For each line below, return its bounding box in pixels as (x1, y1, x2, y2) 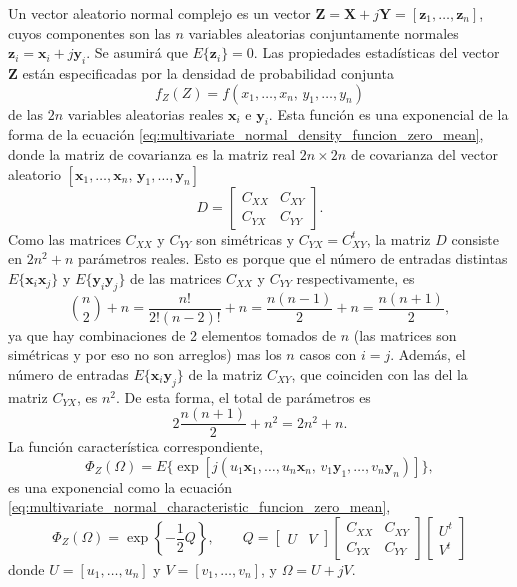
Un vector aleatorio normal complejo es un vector (8, 3, 311, 23)
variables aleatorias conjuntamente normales (188, 22, 459, 43)
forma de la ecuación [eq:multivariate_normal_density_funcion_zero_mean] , (8, 124, 484, 145)
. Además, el (390, 344, 466, 365)
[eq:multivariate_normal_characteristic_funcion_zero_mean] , (8, 496, 391, 517)
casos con (299, 344, 357, 365)
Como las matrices (8, 228, 121, 249)
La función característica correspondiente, (8, 436, 264, 457)
